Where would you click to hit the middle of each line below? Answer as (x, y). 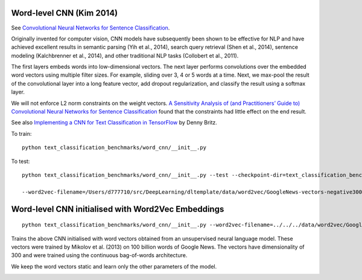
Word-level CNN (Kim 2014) (65, 13)
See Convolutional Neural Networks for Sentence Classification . (91, 28)
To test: (21, 161)
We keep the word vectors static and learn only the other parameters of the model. (114, 266)
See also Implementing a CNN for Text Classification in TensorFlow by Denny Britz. (114, 122)
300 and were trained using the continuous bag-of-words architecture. (99, 255)
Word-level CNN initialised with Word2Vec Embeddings (118, 209)
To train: (21, 133)
